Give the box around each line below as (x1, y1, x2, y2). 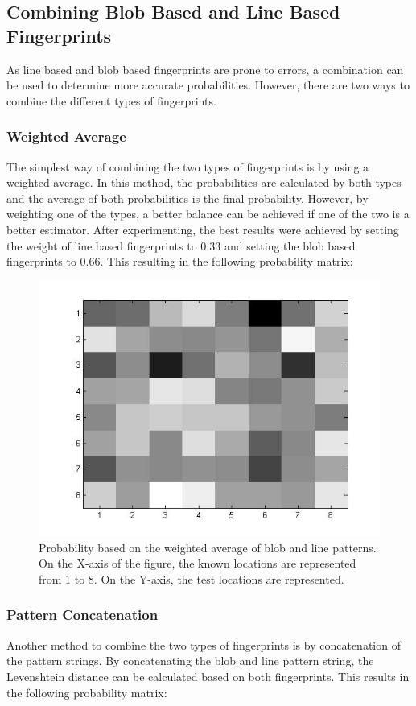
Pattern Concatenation (6, 605, 159, 625)
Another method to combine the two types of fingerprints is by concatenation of (6, 636, 401, 653)
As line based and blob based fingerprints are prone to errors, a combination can (6, 60, 404, 77)
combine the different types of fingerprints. (6, 92, 216, 109)
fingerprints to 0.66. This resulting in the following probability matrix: (6, 253, 353, 270)
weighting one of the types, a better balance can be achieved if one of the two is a (6, 205, 410, 222)
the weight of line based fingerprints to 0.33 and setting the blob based (6, 237, 356, 254)
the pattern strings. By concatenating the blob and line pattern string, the (6, 652, 374, 669)
